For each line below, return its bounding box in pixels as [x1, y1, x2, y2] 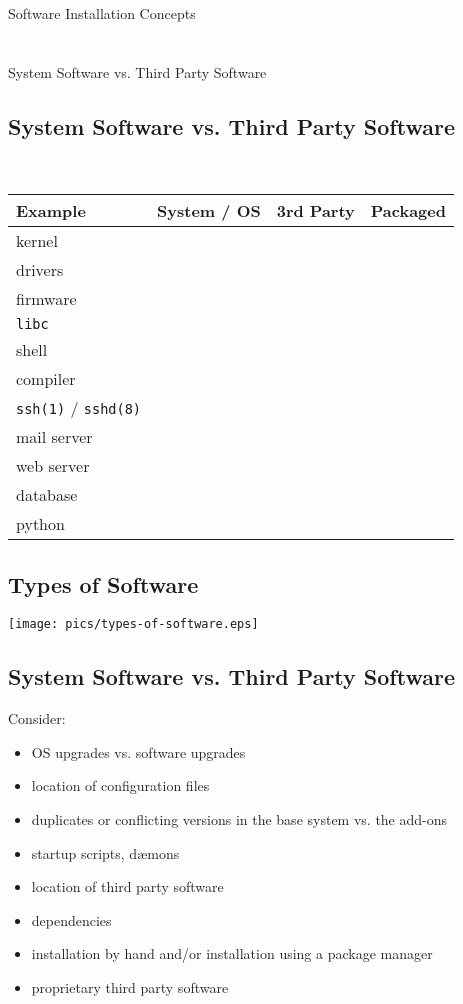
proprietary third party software [31, 976, 229, 997]
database [16, 483, 78, 507]
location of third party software [31, 876, 224, 897]
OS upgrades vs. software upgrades [31, 741, 246, 762]
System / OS [157, 199, 261, 223]
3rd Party [276, 199, 355, 223]
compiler [16, 367, 76, 391]
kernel [16, 229, 58, 253]
